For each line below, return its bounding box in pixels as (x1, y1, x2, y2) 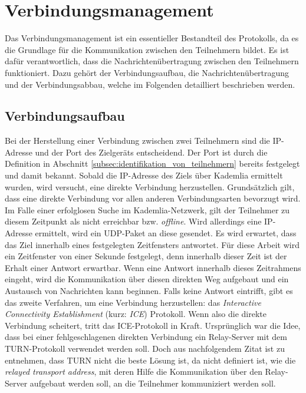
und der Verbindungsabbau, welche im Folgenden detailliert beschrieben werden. (5, 78, 295, 90)
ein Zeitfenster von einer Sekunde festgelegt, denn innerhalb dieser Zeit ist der (5, 250, 287, 262)
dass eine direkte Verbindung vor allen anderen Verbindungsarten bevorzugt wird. (5, 192, 301, 204)
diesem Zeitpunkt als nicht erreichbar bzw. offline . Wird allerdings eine (5, 215, 262, 227)
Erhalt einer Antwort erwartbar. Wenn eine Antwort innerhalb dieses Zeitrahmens (5, 261, 301, 273)
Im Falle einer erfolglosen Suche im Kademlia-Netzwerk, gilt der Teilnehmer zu (5, 203, 290, 216)
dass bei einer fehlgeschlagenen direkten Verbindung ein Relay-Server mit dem (5, 331, 287, 343)
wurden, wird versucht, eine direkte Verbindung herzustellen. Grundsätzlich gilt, (5, 180, 295, 193)
